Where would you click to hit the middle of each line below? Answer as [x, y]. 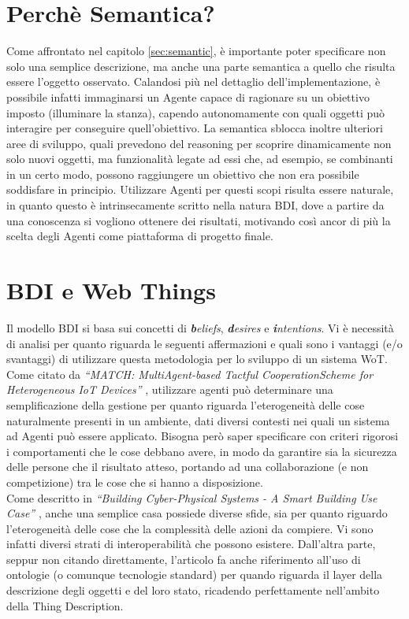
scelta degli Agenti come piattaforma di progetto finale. [140, 236]
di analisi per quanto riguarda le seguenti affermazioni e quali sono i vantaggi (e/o [204, 343]
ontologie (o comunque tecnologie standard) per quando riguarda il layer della [195, 575]
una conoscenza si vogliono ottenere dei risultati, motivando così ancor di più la [199, 220]
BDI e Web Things [111, 290]
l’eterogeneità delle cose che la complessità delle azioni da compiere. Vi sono [190, 528]
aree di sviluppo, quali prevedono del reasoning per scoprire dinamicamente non [199, 143]
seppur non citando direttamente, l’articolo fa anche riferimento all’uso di [184, 559]
